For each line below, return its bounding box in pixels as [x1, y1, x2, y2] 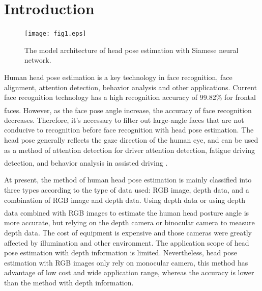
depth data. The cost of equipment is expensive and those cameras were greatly [4, 227, 252, 237]
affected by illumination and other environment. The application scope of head [4, 237, 249, 248]
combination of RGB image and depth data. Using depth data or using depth [4, 194, 245, 205]
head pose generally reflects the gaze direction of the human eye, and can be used [4, 135, 258, 145]
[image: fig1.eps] [24, 30, 86, 38]
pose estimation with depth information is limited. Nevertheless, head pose [4, 247, 237, 258]
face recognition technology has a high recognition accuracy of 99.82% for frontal [4, 92, 256, 102]
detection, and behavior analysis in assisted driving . [4, 157, 168, 168]
